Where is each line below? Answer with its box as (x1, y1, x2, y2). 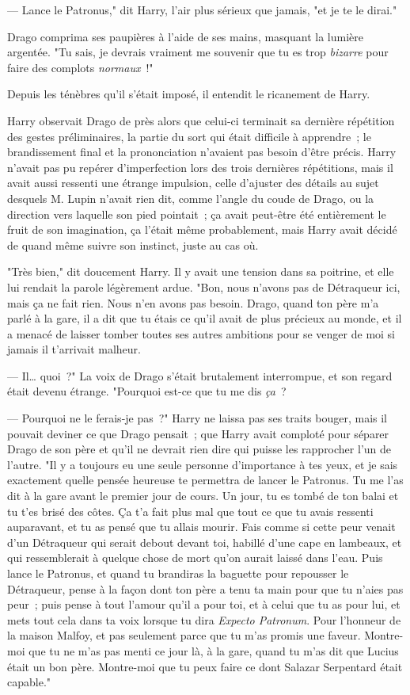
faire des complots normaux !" (7, 59, 154, 75)
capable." (7, 674, 51, 690)
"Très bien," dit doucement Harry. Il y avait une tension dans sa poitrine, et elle (7, 263, 394, 280)
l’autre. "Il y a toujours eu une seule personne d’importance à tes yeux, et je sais (7, 456, 398, 472)
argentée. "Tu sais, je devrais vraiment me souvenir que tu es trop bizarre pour (7, 44, 389, 60)
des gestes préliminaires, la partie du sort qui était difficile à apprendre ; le (7, 128, 371, 144)
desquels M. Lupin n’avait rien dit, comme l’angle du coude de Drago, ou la (7, 189, 374, 206)
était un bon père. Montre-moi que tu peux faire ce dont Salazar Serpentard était (7, 658, 403, 674)
